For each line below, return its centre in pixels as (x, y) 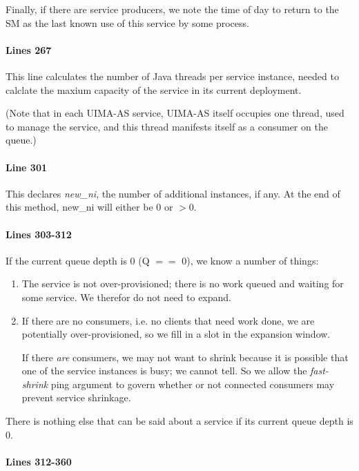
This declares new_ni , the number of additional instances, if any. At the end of (173, 193)
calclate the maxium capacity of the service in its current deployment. (154, 89)
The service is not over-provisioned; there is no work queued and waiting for (183, 283)
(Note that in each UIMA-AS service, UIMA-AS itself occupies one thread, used (175, 113)
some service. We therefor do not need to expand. (126, 297)
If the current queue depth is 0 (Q (78, 260)
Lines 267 (29, 49)
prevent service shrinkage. (76, 397)
